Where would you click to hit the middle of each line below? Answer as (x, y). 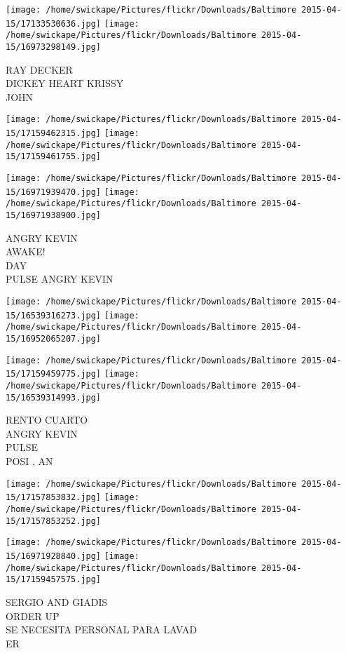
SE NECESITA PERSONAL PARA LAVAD (102, 630)
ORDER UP (33, 615)
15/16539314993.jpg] (54, 397)
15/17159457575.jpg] (54, 580)
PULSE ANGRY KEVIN (60, 279)
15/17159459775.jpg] (54, 374)
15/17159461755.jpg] (54, 157)
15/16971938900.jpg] (54, 215)
